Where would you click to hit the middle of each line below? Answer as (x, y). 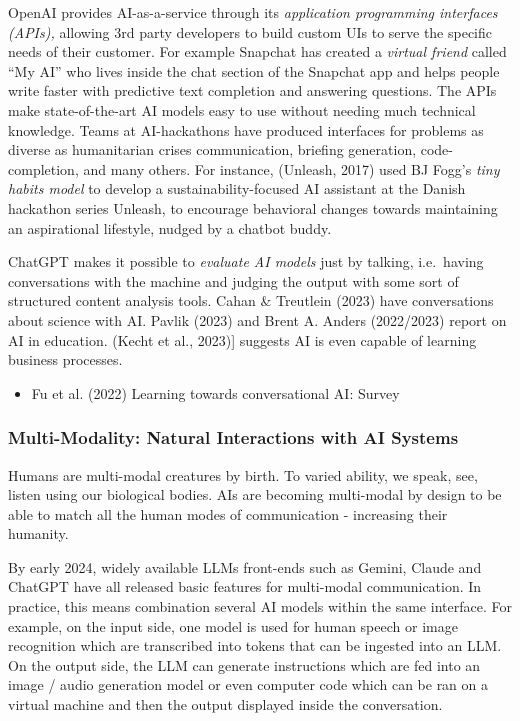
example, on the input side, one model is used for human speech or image (233, 625)
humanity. (38, 533)
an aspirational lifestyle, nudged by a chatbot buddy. (170, 227)
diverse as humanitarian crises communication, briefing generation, (212, 149)
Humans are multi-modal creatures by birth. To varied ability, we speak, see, (243, 474)
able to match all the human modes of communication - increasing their (228, 513)
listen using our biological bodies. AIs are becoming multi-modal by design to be (255, 494)
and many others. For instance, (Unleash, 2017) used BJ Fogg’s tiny (291, 168)
